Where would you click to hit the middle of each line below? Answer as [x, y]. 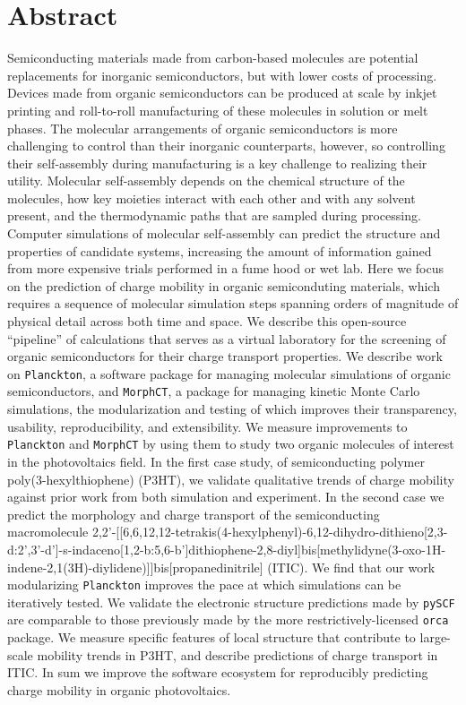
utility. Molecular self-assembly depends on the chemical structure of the [206, 181]
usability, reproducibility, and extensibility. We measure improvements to [207, 426]
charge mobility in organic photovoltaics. [119, 689]
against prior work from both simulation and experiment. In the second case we [226, 497]
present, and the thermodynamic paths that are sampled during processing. [214, 215]
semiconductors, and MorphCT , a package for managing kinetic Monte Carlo [214, 391]
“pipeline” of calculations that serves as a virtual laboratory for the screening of [227, 338]
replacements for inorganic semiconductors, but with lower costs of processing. [222, 75]
